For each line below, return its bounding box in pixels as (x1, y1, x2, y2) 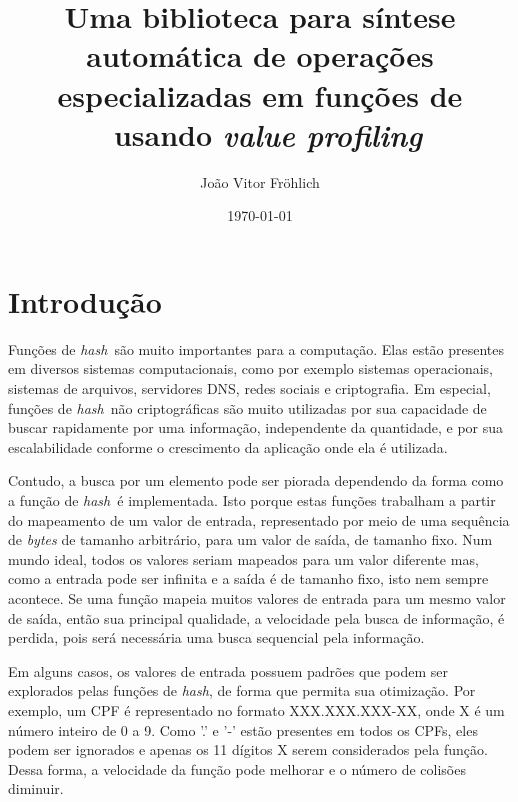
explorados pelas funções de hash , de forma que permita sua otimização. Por (8, 680, 476, 701)
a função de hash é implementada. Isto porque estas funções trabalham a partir (8, 489, 496, 510)
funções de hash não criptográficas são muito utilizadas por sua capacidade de (8, 397, 487, 418)
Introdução (8, 280, 162, 321)
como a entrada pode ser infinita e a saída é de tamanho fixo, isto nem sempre (8, 568, 489, 589)
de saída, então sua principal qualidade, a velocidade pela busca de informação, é (8, 607, 505, 628)
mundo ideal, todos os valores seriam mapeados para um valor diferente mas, (8, 548, 479, 569)
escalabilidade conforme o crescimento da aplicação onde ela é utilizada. (8, 436, 448, 457)
